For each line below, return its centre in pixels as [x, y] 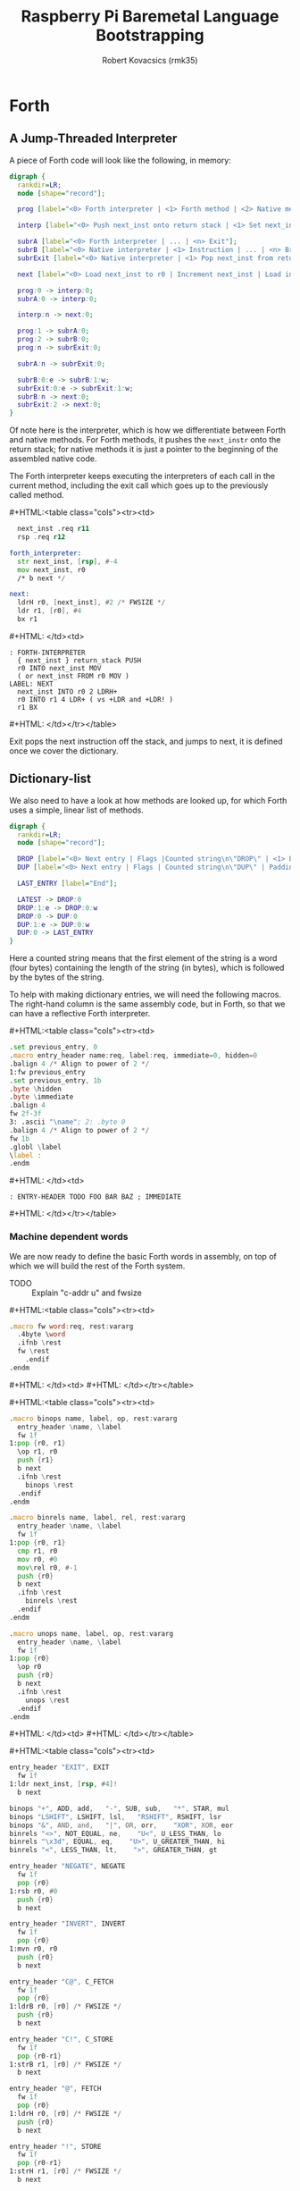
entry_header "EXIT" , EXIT [59, 1767]
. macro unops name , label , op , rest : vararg [92, 1633]
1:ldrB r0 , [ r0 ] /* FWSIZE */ [66, 2007]
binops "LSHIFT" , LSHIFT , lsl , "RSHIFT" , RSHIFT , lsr [115, 1816]
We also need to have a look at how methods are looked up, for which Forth [148, 800]
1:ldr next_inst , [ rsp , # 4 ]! [63, 1784]
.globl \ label [36, 1147]
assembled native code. [53, 459]
